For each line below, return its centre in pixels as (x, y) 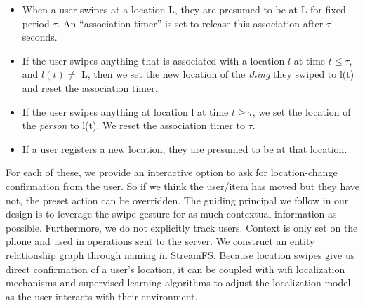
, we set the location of (301, 111)
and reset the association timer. (90, 87)
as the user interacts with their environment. (102, 296)
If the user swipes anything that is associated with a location (153, 60)
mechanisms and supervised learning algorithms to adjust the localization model (178, 282)
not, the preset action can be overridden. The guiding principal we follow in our (177, 200)
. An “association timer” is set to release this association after (190, 23)
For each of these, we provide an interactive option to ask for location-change (172, 172)
